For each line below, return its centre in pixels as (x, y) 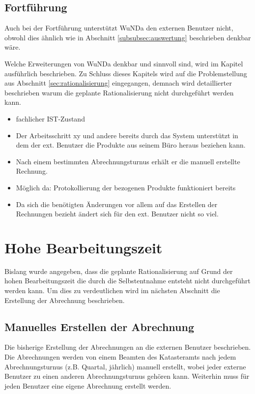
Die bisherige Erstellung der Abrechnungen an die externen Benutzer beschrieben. (128, 347)
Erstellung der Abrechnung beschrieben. (65, 300)
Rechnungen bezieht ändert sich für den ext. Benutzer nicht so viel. (117, 214)
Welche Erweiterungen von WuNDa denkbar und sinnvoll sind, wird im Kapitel (124, 63)
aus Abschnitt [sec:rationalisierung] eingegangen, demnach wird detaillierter (118, 83)
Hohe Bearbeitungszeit (84, 247)
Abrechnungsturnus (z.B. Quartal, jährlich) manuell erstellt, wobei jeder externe (125, 366)
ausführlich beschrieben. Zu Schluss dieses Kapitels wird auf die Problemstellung (126, 73)
